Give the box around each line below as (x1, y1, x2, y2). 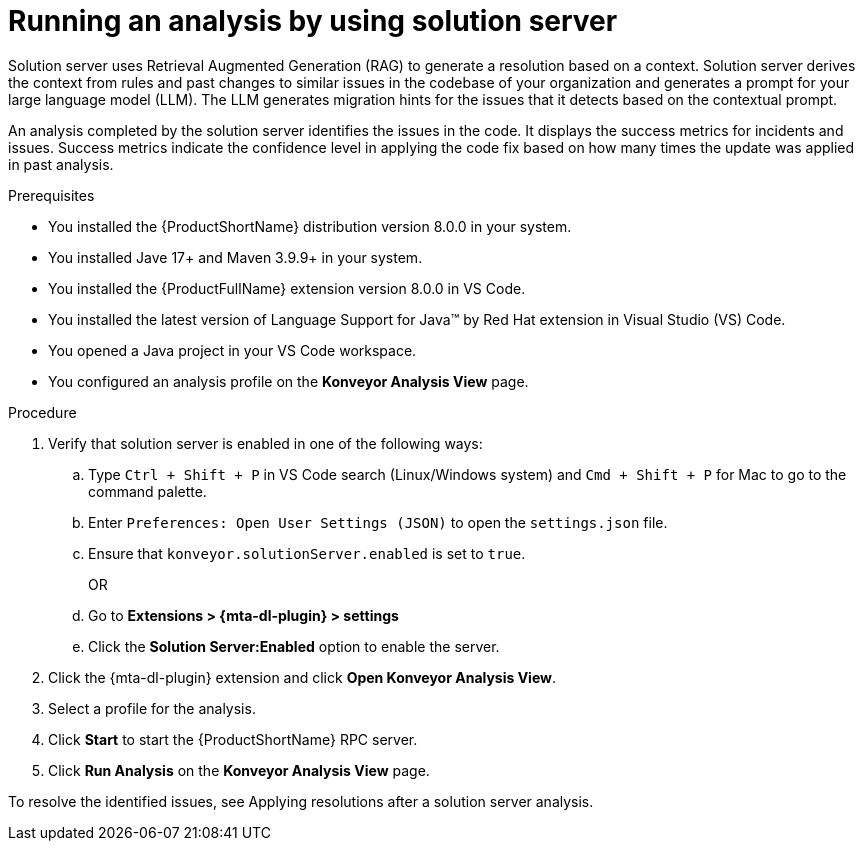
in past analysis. (8, 155, 114, 173)
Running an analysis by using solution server (8, 4, 618, 38)
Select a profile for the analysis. (48, 699, 256, 717)
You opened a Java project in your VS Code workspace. (48, 341, 417, 359)
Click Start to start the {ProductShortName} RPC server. (48, 730, 418, 748)
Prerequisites (8, 186, 95, 204)
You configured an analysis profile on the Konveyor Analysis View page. (48, 372, 529, 390)
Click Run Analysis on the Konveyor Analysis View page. (48, 761, 430, 779)
